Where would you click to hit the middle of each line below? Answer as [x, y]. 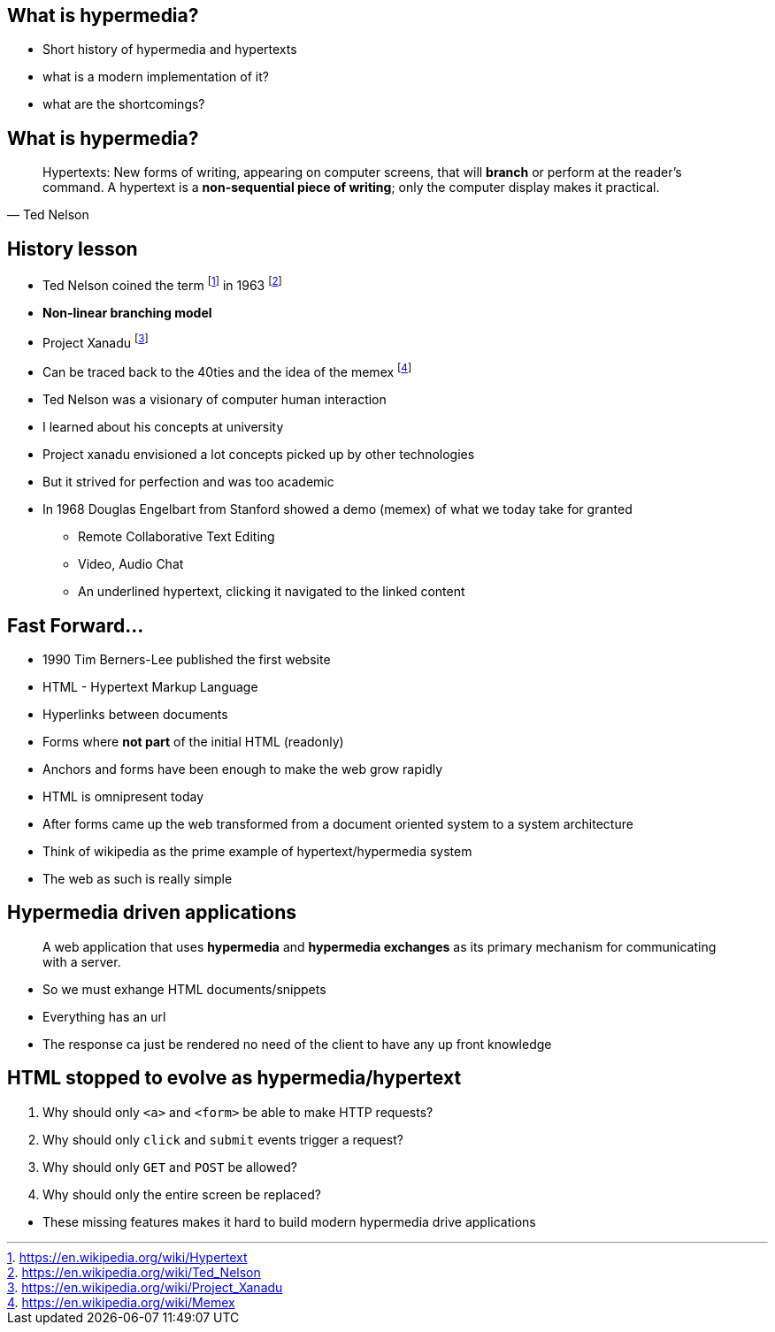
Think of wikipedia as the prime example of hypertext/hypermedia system [257, 851]
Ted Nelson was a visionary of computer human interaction [215, 400]
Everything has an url [104, 1016]
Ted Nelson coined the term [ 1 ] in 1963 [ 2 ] [162, 284]
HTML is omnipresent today [123, 796]
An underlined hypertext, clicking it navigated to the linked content [272, 592]
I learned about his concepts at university [163, 427]
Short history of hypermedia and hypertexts [170, 50]
